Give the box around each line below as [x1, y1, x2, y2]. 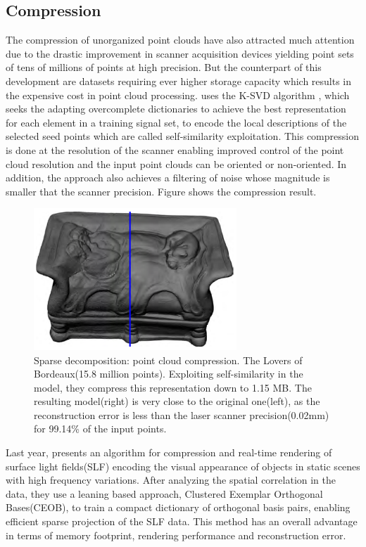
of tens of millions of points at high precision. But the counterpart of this [6, 60, 322, 75]
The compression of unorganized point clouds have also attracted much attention [6, 32, 355, 47]
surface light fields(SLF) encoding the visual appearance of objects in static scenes [6, 458, 360, 473]
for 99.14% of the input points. [34, 421, 167, 436]
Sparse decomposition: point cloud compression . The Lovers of [34, 352, 303, 367]
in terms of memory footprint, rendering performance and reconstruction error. [6, 527, 346, 542]
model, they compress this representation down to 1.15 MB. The [34, 380, 312, 394]
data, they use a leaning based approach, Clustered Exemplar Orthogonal [6, 486, 323, 501]
